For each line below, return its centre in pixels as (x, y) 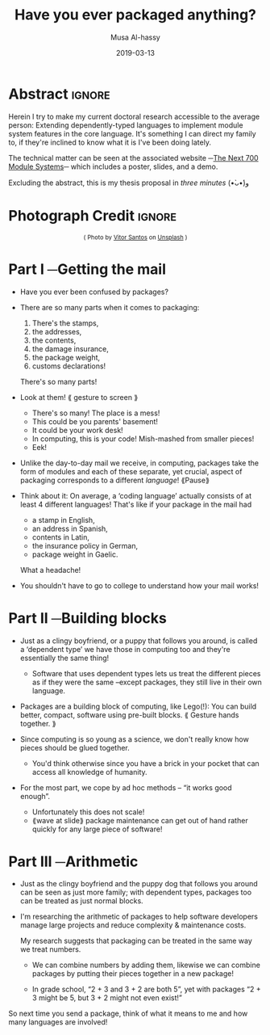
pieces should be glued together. (75, 747)
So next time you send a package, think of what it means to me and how (128, 1014)
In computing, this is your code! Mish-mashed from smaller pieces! (143, 439)
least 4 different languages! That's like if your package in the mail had (136, 504)
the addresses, (57, 331)
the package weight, (66, 357)
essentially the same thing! (64, 658)
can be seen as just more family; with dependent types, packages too (136, 892)
